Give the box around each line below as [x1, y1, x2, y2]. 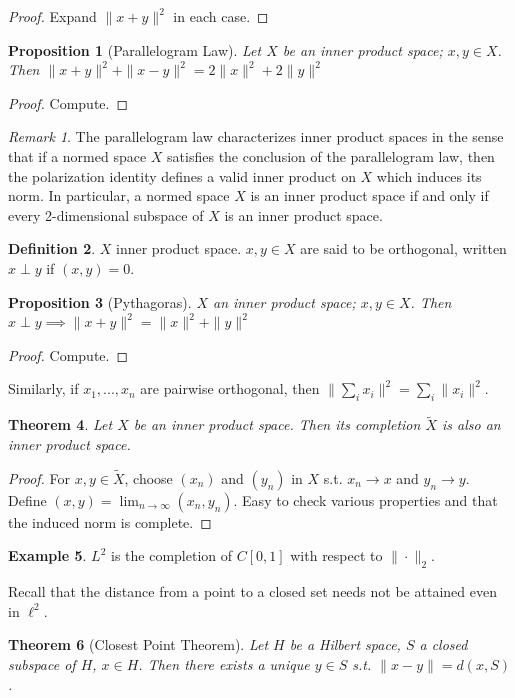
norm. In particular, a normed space [8, 185, 230, 206]
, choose [124, 467, 173, 488]
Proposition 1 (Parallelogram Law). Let [8, 39, 262, 60]
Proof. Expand [8, 6, 97, 26]
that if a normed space [8, 145, 147, 166]
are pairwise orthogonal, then [140, 378, 320, 399]
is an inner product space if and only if [250, 185, 489, 206]
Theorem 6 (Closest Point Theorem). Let [8, 634, 269, 655]
